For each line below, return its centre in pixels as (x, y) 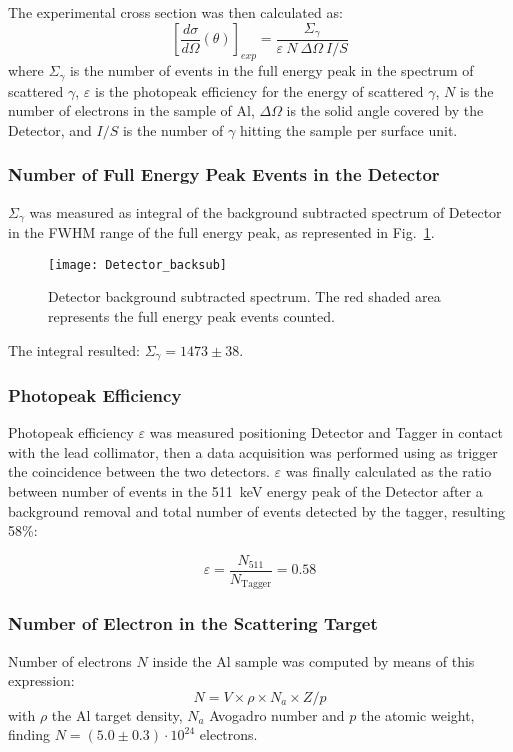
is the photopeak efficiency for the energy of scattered (259, 90)
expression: (41, 680)
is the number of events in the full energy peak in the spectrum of (271, 70)
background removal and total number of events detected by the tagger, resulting (256, 510)
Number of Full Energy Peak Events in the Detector (224, 174)
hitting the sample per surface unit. (348, 129)
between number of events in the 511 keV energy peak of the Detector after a (245, 491)
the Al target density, (117, 714)
